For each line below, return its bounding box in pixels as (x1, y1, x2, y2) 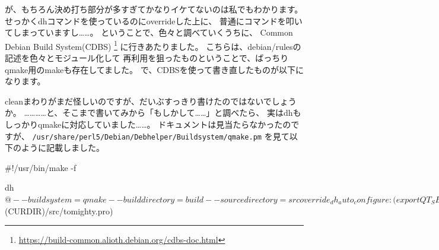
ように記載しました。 (21, 141, 104, 154)
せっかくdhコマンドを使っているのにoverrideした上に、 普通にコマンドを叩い (5, 14, 303, 27)
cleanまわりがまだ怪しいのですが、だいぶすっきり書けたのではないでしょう (5, 94, 297, 107)
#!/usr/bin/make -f (5, 161, 77, 173)
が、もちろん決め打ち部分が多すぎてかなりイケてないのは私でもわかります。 (5, 3, 303, 15)
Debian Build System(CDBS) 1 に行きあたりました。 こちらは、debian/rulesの (5, 38, 301, 52)
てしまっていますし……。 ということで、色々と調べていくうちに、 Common (5, 26, 293, 39)
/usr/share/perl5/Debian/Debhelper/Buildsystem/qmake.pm (32, 132, 262, 141)
